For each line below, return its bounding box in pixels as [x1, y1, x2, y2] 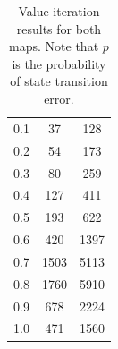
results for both [16, 19, 102, 38]
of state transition [10, 72, 108, 90]
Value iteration [18, 2, 100, 20]
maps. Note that [9, 37, 99, 55]
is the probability [12, 54, 106, 72]
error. [44, 89, 74, 107]
